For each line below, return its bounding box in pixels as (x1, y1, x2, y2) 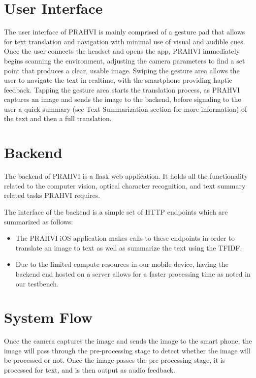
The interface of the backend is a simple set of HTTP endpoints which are (4, 206, 228, 217)
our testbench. (15, 278, 59, 288)
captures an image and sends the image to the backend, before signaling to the (4, 94, 241, 104)
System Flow (4, 307, 93, 327)
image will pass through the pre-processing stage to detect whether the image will (4, 345, 251, 355)
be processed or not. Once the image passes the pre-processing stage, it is (4, 355, 225, 365)
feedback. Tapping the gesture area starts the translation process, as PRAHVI (4, 84, 240, 94)
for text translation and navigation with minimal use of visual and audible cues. (4, 36, 245, 46)
